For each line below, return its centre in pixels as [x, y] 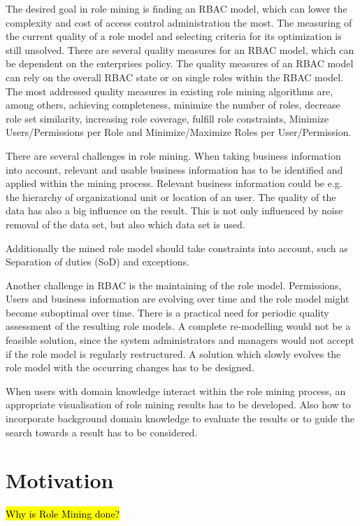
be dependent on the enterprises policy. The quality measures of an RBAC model [180, 63]
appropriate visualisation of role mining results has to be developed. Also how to [178, 404]
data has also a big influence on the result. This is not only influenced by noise [174, 210]
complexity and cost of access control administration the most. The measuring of [179, 22]
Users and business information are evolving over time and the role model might [178, 299]
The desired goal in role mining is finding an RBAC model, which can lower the [177, 8]
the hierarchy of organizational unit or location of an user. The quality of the [171, 196]
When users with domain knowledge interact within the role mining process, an [176, 390]
